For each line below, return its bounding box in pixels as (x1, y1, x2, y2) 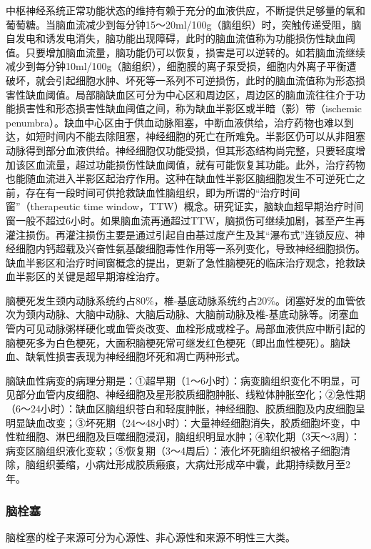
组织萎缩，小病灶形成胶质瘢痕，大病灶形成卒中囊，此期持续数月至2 (35, 457, 350, 472)
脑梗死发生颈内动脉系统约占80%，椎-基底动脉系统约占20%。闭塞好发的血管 (6, 292, 355, 307)
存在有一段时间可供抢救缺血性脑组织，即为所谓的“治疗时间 (25, 184, 300, 199)
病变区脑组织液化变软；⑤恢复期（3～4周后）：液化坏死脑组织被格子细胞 (6, 442, 340, 457)
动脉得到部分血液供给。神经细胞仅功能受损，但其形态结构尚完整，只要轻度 (6, 142, 355, 157)
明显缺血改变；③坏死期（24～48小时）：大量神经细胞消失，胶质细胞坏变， (6, 415, 350, 430)
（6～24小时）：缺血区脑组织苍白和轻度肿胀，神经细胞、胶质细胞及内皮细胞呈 (6, 401, 365, 416)
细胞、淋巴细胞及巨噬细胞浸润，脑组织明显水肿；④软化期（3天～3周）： (25, 429, 360, 444)
